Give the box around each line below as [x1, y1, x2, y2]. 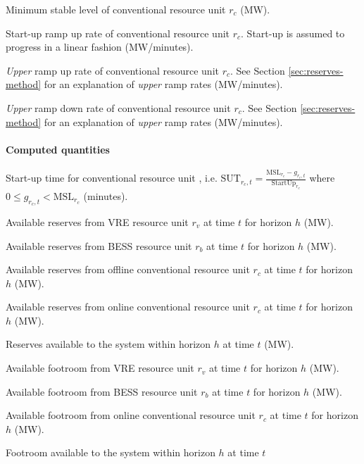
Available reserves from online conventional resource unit [6, 299, 250, 314]
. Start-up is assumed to [241, 25, 345, 40]
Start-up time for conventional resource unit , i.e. [6, 170, 218, 185]
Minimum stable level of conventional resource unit [6, 2, 226, 16]
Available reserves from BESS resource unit [6, 238, 192, 253]
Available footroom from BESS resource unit [6, 384, 198, 399]
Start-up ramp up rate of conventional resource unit [6, 25, 230, 40]
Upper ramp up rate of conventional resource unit [6, 63, 219, 77]
